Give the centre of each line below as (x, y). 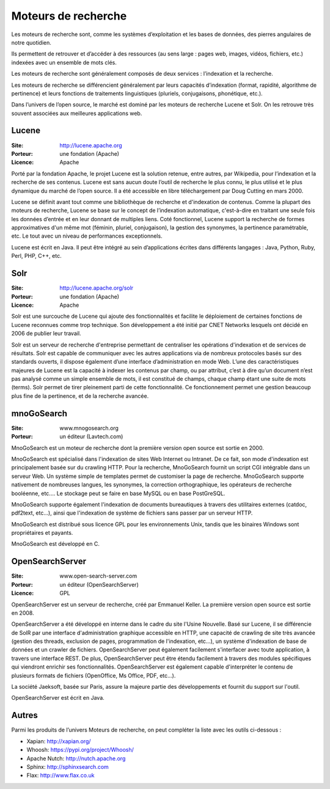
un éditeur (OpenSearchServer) (99, 584)
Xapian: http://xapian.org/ (59, 741)
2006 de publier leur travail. (46, 334)
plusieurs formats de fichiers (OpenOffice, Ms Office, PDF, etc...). (94, 675)
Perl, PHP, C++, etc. (36, 256)
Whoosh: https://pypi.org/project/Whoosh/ (80, 750)
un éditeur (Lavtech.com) (91, 436)
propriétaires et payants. (42, 533)
